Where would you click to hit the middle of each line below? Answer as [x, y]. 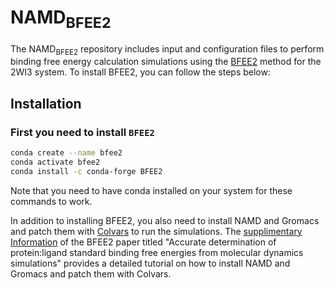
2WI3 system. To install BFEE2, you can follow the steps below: [140, 72]
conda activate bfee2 [55, 162]
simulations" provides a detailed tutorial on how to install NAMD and [150, 263]
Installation [46, 103]
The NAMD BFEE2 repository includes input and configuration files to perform [167, 49]
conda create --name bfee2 [66, 153]
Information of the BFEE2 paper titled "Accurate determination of [143, 242]
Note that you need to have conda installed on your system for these [151, 190]
